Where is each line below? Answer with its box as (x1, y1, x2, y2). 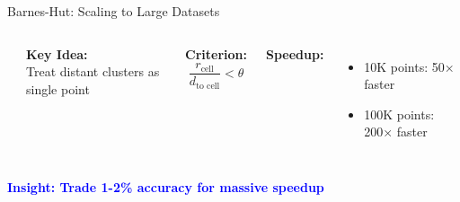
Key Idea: (26, 44, 88, 63)
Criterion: (185, 44, 248, 63)
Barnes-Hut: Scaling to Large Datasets (7, 2, 220, 20)
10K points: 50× (364, 57, 455, 75)
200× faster (364, 122, 428, 141)
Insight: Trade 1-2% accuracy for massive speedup (7, 177, 324, 196)
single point (26, 79, 90, 98)
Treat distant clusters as (26, 62, 160, 81)
